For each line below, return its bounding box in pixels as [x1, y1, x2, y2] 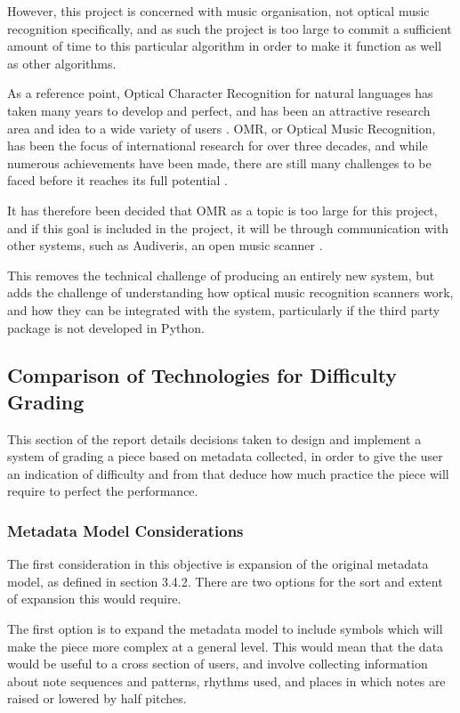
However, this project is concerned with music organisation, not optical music [7, 2, 430, 20]
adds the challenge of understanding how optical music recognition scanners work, [7, 283, 454, 302]
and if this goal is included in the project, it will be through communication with [7, 218, 449, 237]
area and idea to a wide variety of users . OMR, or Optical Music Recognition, [7, 118, 436, 137]
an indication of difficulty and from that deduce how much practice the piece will [7, 464, 449, 482]
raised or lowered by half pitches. [7, 689, 187, 708]
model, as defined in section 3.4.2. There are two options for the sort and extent [7, 571, 443, 590]
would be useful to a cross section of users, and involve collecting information [7, 654, 428, 673]
